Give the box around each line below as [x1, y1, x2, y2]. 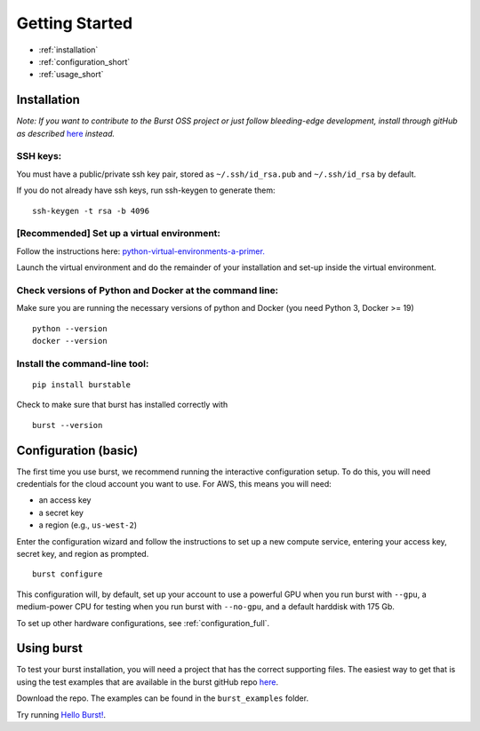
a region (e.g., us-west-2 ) [38, 520, 138, 530]
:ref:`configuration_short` [38, 56, 131, 67]
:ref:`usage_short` [38, 69, 104, 80]
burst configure [32, 569, 103, 579]
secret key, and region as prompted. [16, 548, 149, 559]
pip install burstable [32, 379, 132, 390]
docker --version [32, 336, 108, 346]
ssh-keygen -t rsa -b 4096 [32, 205, 150, 216]
